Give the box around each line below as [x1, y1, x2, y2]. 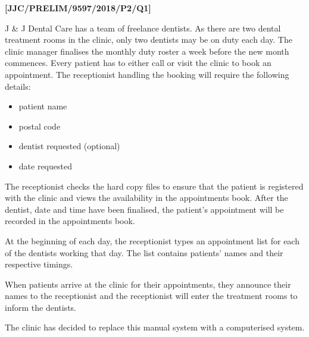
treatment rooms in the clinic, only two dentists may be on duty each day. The [5, 33, 292, 46]
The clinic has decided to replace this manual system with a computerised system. [5, 321, 305, 333]
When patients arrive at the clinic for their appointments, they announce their [5, 278, 291, 290]
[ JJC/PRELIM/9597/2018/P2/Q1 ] [5, 2, 151, 14]
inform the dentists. [5, 301, 76, 313]
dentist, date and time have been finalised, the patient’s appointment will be [5, 203, 284, 215]
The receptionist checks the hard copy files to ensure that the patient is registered [5, 179, 304, 192]
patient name [18, 100, 67, 112]
